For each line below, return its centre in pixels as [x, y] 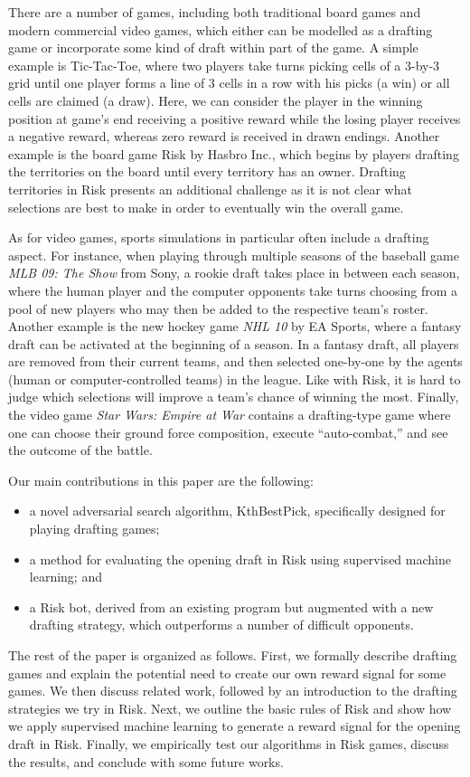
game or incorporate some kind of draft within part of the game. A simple [213, 47]
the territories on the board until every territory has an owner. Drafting [207, 171]
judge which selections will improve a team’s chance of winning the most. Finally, [234, 397]
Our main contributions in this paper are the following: [161, 480]
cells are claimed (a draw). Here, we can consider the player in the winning [216, 100]
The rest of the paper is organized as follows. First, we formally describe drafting [233, 655]
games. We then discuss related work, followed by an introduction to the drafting [233, 691]
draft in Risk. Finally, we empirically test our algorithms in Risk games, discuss [229, 743]
